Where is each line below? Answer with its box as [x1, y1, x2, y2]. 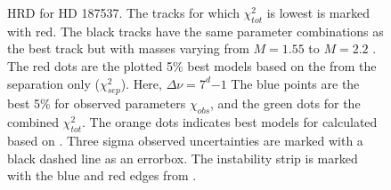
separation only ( [7, 74, 100, 92]
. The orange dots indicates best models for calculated [82, 113, 378, 131]
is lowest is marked [266, 4, 371, 21]
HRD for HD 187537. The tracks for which [7, 4, 240, 21]
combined [7, 113, 59, 131]
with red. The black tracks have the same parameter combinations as [7, 21, 384, 40]
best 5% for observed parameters [7, 94, 186, 113]
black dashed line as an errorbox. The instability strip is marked [7, 148, 358, 167]
